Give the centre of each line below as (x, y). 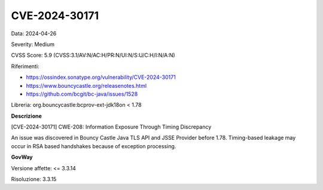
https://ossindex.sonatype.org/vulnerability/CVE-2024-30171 (101, 77)
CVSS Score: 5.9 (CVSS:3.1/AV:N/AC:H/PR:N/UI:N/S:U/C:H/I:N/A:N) (93, 55)
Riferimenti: (25, 66)
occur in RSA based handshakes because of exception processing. (94, 146)
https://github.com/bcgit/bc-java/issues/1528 (82, 94)
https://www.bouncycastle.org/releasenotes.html (86, 85)
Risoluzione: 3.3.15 (34, 179)
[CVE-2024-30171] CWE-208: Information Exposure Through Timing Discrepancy (111, 127)
